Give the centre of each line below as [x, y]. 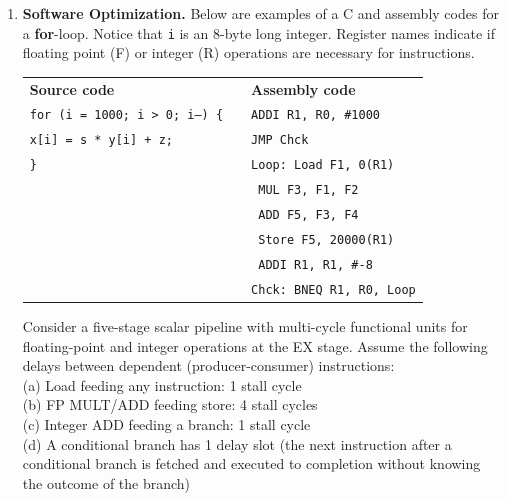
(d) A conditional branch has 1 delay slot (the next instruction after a [237, 443]
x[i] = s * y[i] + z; [101, 140]
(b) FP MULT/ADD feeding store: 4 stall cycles [170, 404]
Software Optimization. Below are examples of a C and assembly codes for [260, 13]
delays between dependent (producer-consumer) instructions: [208, 365]
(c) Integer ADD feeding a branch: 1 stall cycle [166, 423]
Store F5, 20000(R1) [326, 239]
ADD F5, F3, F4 [308, 215]
